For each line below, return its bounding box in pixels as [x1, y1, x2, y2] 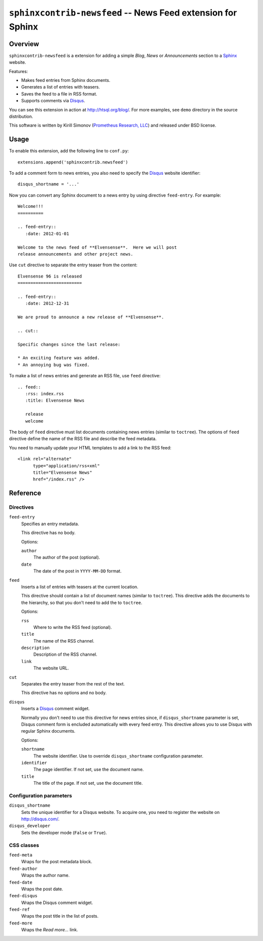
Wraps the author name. [21, 872, 70, 878]
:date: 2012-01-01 [25, 231, 69, 236]
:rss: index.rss [25, 391, 64, 396]
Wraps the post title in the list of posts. [21, 913, 99, 919]
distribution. [9, 113, 34, 119]
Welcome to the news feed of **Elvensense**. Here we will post [18, 244, 177, 250]
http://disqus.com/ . [21, 816, 59, 822]
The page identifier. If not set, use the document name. [33, 767, 144, 773]
